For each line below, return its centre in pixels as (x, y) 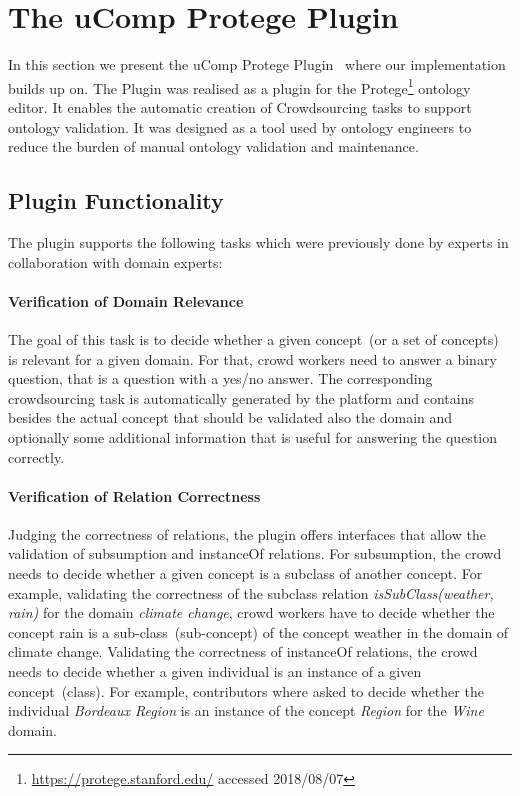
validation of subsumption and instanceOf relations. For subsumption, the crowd (255, 553)
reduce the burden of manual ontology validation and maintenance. (213, 146)
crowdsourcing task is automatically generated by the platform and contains (241, 397)
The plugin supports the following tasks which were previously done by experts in (258, 241)
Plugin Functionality (116, 200)
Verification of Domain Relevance (126, 300)
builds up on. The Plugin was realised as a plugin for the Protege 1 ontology (239, 86)
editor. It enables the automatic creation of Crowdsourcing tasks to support (240, 106)
